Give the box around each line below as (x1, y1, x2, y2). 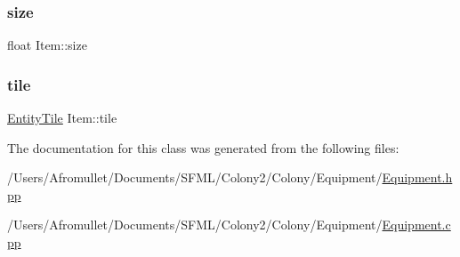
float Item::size (7, 36, 87, 54)
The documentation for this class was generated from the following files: (7, 138, 399, 157)
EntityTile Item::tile (7, 108, 117, 127)
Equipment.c (382, 215, 451, 234)
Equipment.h (382, 168, 453, 187)
